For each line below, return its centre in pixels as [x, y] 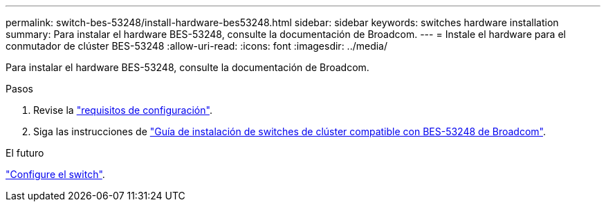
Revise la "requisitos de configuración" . [123, 110]
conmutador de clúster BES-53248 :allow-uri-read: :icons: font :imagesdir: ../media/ [197, 46]
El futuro [25, 153]
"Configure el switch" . [55, 174]
